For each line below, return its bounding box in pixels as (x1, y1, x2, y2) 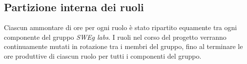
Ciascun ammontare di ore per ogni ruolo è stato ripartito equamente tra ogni (4, 22, 237, 32)
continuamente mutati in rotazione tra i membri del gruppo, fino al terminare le (4, 41, 243, 51)
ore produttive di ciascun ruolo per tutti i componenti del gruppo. (4, 50, 202, 61)
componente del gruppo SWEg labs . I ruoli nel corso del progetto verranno (4, 32, 226, 42)
